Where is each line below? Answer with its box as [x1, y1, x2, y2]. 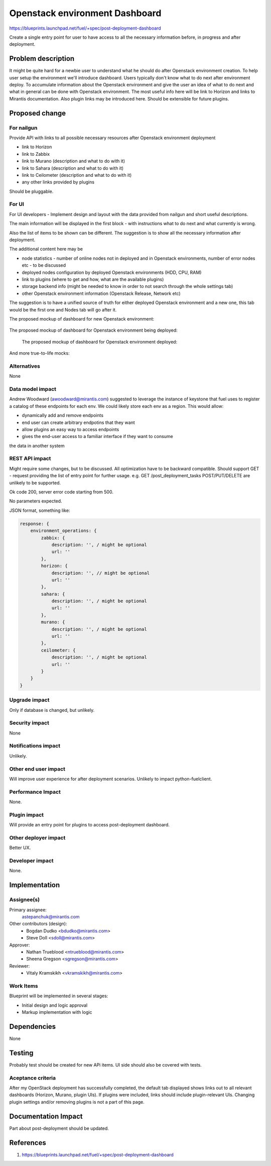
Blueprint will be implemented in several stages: [9, 993, 108, 999]
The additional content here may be [9, 246, 83, 252]
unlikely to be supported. [9, 480, 61, 486]
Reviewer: [9, 963, 30, 969]
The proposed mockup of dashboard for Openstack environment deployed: [22, 339, 178, 345]
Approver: [9, 942, 30, 948]
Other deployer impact [9, 834, 66, 841]
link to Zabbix [22, 151, 50, 157]
